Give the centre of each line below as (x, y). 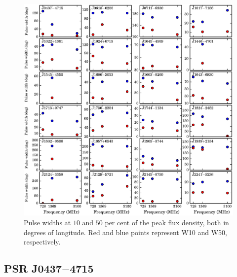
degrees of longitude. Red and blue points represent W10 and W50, (126, 232)
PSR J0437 (33, 268)
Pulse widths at (47, 223)
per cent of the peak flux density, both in (167, 223)
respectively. (42, 242)
